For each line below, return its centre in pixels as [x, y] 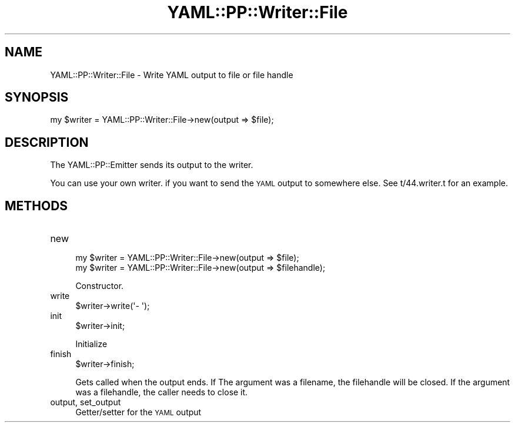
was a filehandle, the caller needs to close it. [162, 392]
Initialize [91, 344]
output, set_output [86, 402]
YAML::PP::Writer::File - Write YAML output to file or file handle [172, 75]
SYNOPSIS [37, 97]
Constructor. [100, 286]
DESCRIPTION [47, 142]
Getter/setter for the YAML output [138, 412]
